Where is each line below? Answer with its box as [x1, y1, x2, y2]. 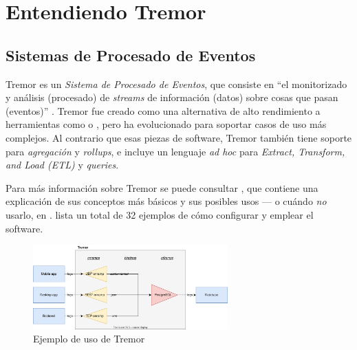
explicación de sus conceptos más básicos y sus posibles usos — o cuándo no [6, 194, 327, 208]
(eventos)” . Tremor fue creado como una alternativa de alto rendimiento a [6, 103, 321, 118]
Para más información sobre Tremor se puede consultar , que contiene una [6, 180, 318, 195]
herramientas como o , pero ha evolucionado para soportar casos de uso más [6, 117, 327, 131]
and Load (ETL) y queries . [6, 157, 119, 172]
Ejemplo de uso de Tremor [33, 331, 145, 346]
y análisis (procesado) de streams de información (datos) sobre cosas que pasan [6, 90, 338, 105]
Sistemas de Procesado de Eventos [6, 44, 256, 65]
